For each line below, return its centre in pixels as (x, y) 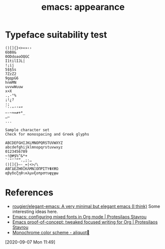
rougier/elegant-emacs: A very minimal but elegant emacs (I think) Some (86, 206)
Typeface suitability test (56, 35)
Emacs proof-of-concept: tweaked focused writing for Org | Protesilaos (85, 222)
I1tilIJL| (15, 61)
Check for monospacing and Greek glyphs (47, 134)
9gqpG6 (12, 78)
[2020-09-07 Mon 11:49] (30, 242)
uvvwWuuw (14, 87)
